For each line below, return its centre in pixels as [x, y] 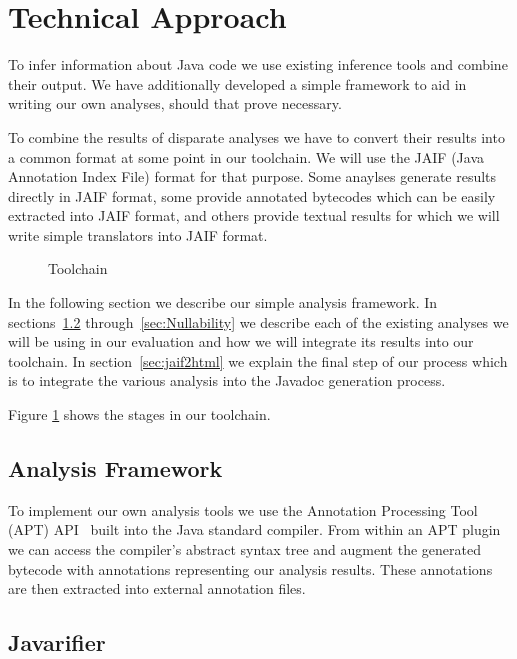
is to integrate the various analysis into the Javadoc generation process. [227, 380]
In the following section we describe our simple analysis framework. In [223, 302]
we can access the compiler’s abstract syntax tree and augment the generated [244, 549]
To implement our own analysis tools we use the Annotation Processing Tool [243, 509]
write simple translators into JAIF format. [138, 234]
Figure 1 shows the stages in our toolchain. [139, 414]
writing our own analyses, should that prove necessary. [175, 103]
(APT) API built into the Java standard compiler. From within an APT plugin [254, 529]
